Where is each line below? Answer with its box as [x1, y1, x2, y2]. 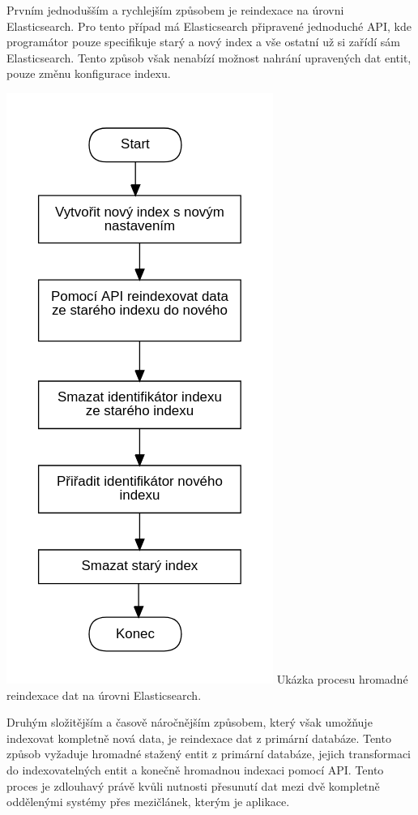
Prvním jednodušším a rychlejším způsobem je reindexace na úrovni [6, 2, 344, 18]
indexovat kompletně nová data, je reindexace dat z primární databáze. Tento [6, 729, 391, 746]
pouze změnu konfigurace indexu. [6, 65, 171, 82]
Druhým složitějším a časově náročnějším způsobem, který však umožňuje [6, 714, 373, 731]
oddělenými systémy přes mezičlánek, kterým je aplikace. [6, 793, 290, 810]
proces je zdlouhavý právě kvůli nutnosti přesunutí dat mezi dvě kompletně [6, 777, 380, 794]
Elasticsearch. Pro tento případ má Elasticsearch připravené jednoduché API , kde [6, 17, 412, 34]
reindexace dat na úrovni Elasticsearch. [6, 686, 202, 703]
